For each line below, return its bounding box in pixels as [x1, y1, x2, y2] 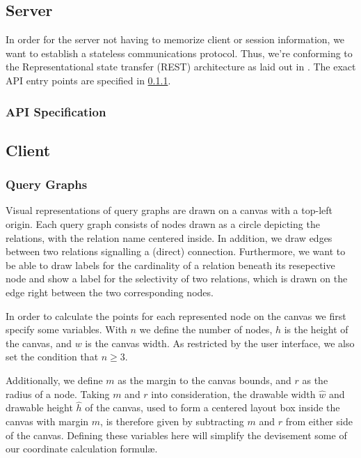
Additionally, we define [6, 372, 103, 387]
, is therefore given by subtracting [100, 413, 244, 428]
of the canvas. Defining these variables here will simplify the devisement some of [6, 427, 347, 442]
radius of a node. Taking [6, 386, 110, 401]
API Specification [6, 102, 106, 120]
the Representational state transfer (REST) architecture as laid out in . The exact [6, 59, 356, 74]
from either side [285, 413, 353, 428]
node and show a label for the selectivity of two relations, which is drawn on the [6, 271, 348, 286]
